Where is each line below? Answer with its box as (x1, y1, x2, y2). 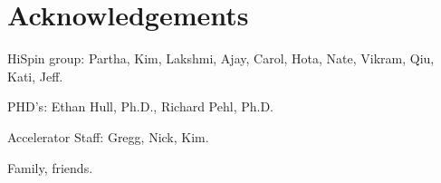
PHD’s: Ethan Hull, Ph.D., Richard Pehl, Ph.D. (7, 97, 273, 116)
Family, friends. (7, 158, 93, 177)
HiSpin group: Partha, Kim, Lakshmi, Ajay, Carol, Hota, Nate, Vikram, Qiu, (7, 49, 435, 68)
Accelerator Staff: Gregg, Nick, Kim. (7, 127, 209, 146)
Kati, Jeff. (7, 66, 63, 85)
